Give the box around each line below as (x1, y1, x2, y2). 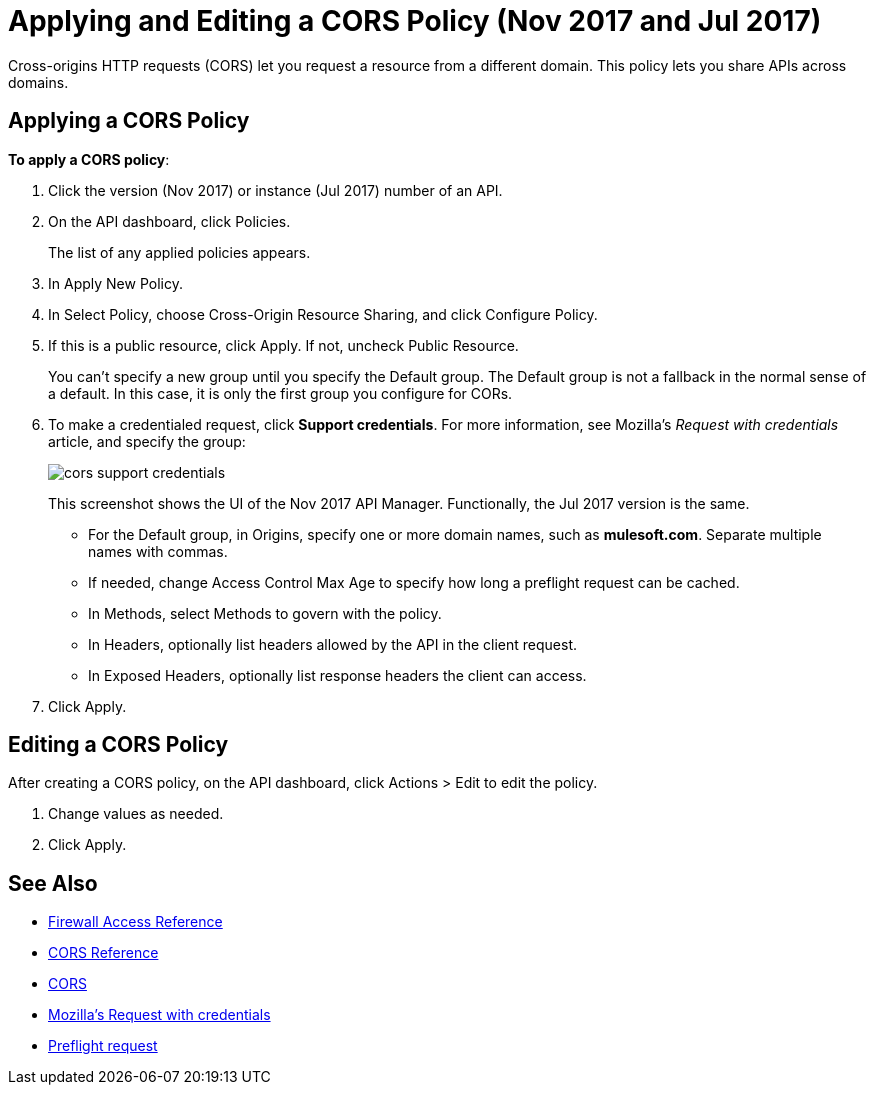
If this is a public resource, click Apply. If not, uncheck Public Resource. (48, 336, 519, 354)
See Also (8, 870, 98, 896)
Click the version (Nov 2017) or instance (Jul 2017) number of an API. (48, 181, 503, 199)
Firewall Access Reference (48, 913, 223, 931)
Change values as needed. (48, 805, 224, 823)
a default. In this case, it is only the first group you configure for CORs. (48, 384, 513, 402)
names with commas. (88, 542, 228, 560)
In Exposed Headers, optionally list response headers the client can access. (88, 666, 587, 684)
